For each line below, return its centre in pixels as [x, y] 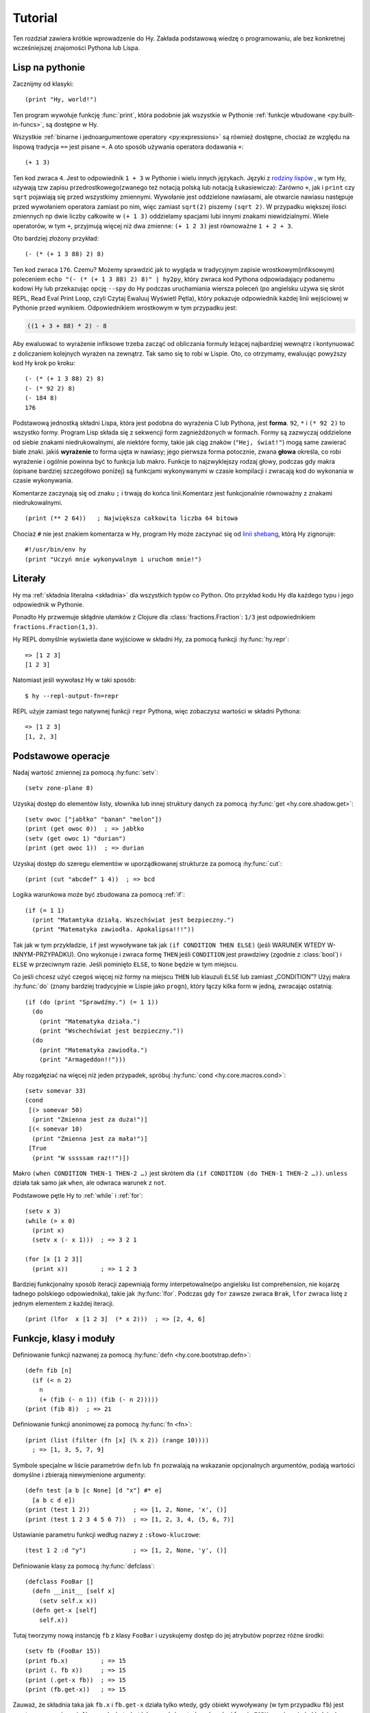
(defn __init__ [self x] [74, 1591]
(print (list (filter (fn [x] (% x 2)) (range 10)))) [117, 1440]
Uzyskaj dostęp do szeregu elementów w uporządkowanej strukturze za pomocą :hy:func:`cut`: [147, 863]
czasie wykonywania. [43, 480]
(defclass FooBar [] [59, 1582]
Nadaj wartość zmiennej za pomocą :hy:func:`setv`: [85, 772]
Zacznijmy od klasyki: [43, 84]
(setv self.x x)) [68, 1601]
